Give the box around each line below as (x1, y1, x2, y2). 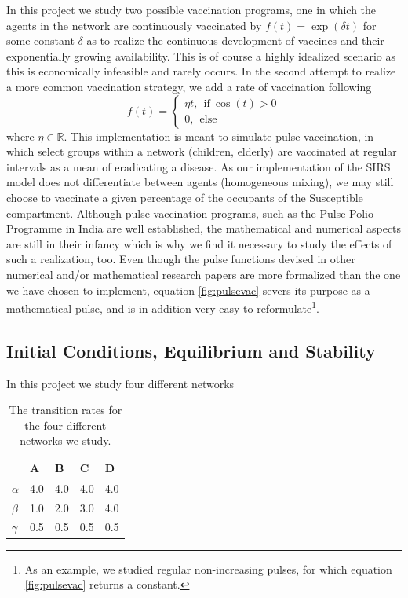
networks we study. (20, 432, 111, 449)
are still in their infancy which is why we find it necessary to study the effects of (6, 235, 392, 251)
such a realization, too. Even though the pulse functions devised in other (6, 251, 355, 267)
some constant (6, 32, 75, 49)
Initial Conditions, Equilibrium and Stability (6, 338, 376, 362)
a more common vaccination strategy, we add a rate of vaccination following (6, 78, 372, 94)
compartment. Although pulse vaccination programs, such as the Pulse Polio (6, 204, 373, 221)
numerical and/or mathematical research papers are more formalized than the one (6, 266, 401, 282)
